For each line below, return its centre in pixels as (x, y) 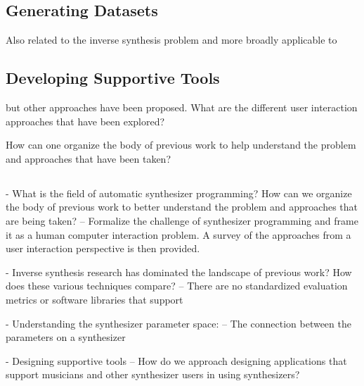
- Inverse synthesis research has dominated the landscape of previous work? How (179, 272)
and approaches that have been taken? (89, 158)
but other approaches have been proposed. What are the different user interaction (182, 107)
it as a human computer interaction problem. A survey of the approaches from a (178, 234)
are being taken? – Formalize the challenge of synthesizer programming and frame (182, 220)
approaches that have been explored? (85, 121)
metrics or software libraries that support (95, 299)
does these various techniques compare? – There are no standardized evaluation (177, 286)
